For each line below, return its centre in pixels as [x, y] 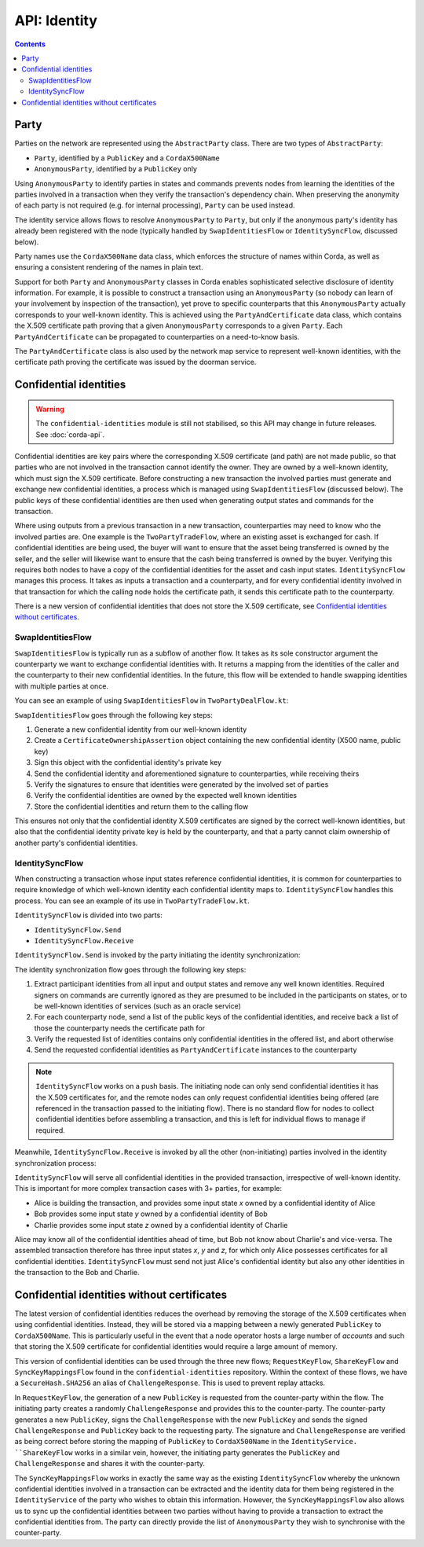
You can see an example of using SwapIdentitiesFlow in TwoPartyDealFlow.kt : [152, 700]
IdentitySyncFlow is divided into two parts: [88, 915]
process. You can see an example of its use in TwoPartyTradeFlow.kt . [132, 901]
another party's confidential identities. [76, 843]
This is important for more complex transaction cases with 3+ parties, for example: [148, 1189]
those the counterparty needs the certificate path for [120, 1028]
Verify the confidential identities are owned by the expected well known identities [166, 796]
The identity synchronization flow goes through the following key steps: [130, 969]
